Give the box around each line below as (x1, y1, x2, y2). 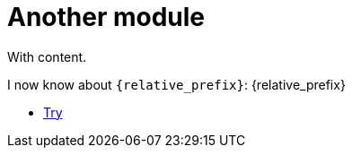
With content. (7, 48, 87, 65)
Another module (7, 2, 206, 32)
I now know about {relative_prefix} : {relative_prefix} (7, 76, 346, 92)
